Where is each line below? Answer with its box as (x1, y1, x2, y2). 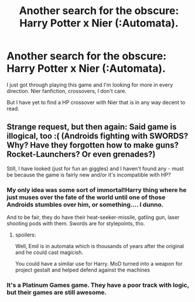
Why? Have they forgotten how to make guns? (6, 140, 179, 150)
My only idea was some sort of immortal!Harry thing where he (6, 186, 187, 194)
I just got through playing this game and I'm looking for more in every (6, 81, 173, 88)
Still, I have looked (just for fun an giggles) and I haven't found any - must (6, 165, 184, 172)
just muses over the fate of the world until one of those (6, 193, 166, 201)
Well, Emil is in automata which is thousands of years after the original (15, 243, 184, 250)
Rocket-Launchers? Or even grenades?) (6, 149, 156, 159)
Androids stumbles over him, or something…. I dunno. (6, 200, 164, 208)
